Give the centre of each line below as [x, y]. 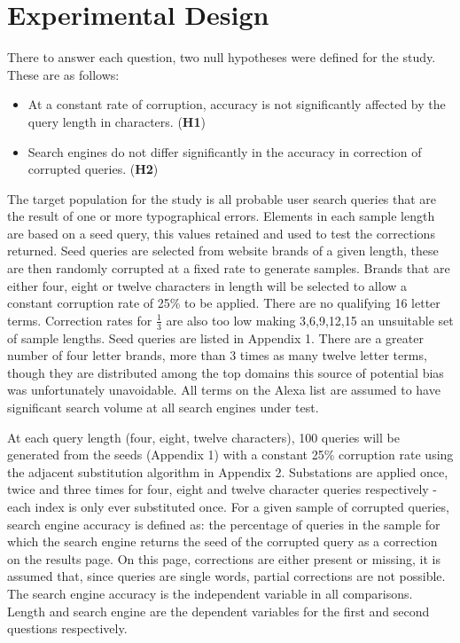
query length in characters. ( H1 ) [117, 121]
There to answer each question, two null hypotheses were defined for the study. [222, 57]
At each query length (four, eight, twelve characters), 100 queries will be [203, 437]
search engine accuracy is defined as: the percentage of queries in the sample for [224, 524]
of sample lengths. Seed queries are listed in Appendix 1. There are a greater [215, 337]
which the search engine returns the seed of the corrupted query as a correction [222, 541]
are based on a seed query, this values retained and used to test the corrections [221, 233]
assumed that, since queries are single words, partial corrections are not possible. [226, 576]
